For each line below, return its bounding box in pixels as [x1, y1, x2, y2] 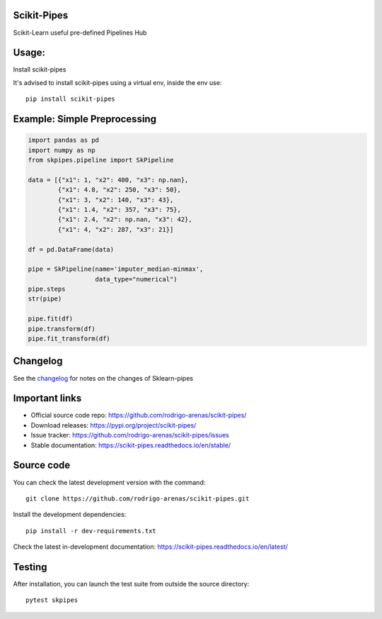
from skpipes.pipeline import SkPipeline [28, 156, 174, 164]
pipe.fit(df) [28, 315, 74, 323]
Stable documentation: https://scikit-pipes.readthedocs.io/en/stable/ [30, 440, 231, 450]
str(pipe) [28, 295, 62, 303]
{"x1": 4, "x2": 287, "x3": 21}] [57, 225, 174, 233]
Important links [13, 392, 82, 404]
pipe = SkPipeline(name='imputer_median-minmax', [28, 265, 204, 273]
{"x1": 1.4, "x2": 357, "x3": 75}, [57, 206, 182, 213]
